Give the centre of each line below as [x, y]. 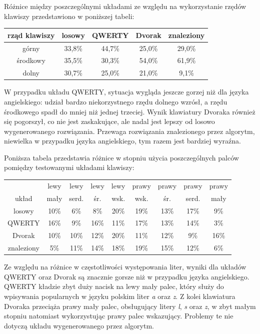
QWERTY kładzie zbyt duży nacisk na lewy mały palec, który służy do [114, 286]
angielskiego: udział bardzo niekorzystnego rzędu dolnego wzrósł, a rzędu [116, 101]
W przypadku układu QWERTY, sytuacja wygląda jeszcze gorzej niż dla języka [126, 92]
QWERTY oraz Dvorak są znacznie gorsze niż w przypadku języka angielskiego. [127, 276]
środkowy [31, 60]
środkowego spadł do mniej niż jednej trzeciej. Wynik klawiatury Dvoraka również [130, 111]
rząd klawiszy [31, 35]
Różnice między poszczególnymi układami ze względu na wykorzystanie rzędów [125, 6]
